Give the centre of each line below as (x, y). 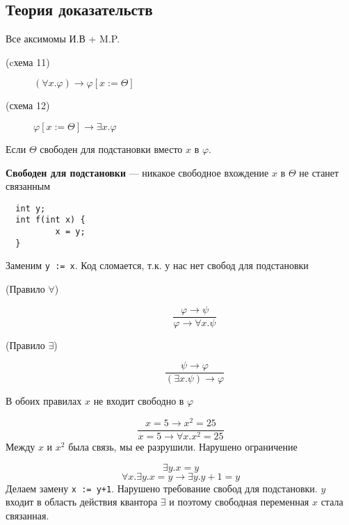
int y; (31, 208)
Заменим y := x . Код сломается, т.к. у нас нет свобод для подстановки (157, 265)
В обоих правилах (44, 401)
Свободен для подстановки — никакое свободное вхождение (137, 172)
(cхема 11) (28, 62)
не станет (319, 172)
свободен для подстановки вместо (111, 148)
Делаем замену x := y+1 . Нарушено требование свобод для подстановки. (162, 488)
